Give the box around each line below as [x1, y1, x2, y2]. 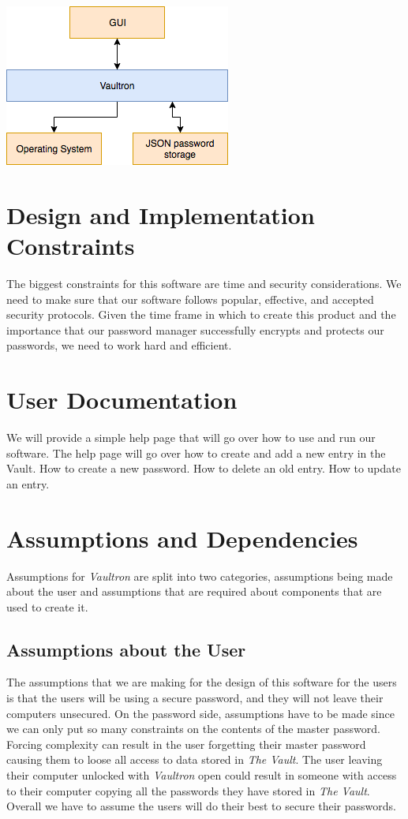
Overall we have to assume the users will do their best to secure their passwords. [6, 798, 396, 814]
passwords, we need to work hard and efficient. [6, 337, 232, 353]
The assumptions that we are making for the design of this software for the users [6, 674, 397, 690]
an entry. [6, 475, 50, 492]
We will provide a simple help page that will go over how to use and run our [6, 429, 376, 445]
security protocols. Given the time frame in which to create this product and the [6, 306, 396, 323]
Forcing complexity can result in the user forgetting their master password [6, 735, 366, 752]
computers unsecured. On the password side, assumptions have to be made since [6, 705, 395, 721]
